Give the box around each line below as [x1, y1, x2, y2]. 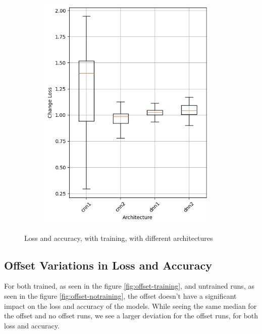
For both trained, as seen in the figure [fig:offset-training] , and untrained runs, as [4, 281, 254, 291]
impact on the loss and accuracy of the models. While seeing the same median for [4, 300, 257, 311]
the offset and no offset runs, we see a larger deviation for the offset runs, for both [4, 310, 258, 321]
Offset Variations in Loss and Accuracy [4, 257, 212, 273]
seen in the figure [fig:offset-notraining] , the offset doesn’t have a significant [4, 290, 237, 301]
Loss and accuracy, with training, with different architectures [24, 232, 213, 243]
